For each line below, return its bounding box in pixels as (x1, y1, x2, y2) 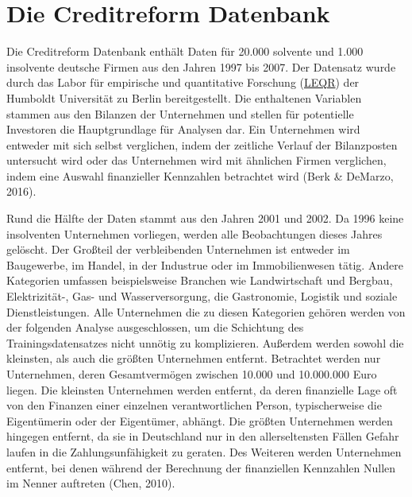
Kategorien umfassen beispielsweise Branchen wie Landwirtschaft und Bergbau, (6, 272, 393, 289)
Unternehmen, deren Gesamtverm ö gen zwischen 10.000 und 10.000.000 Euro (6, 366, 377, 382)
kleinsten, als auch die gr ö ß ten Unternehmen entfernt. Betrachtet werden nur (6, 350, 381, 367)
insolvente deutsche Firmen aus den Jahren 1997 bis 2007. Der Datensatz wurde (6, 58, 396, 75)
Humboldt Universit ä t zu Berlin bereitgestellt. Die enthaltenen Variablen (6, 89, 362, 106)
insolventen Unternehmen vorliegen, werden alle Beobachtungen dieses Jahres (6, 225, 383, 242)
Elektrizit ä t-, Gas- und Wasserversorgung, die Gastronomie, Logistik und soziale (6, 288, 398, 305)
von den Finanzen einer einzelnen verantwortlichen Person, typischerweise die (6, 397, 382, 414)
